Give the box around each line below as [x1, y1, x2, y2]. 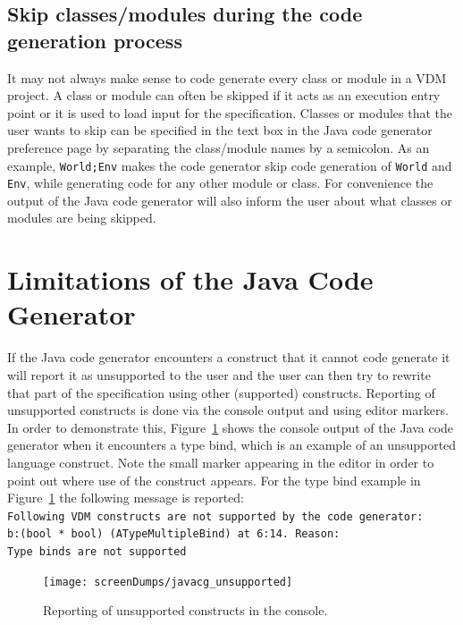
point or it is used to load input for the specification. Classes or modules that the [7, 103, 453, 122]
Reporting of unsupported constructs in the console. [43, 601, 328, 620]
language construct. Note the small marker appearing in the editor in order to [7, 452, 434, 471]
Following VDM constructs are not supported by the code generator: [7, 510, 424, 523]
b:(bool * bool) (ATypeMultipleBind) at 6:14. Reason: [7, 528, 341, 541]
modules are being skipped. [7, 208, 156, 227]
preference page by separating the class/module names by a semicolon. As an [7, 138, 430, 156]
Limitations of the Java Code [7, 261, 374, 298]
